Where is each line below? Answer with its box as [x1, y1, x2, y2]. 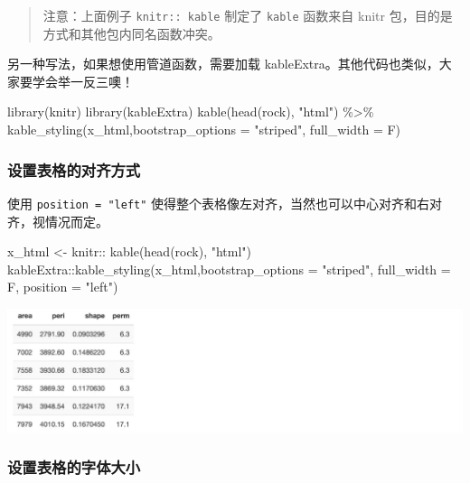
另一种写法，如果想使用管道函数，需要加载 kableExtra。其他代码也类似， [7, 54, 439, 73]
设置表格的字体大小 [7, 456, 141, 478]
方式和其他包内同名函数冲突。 [42, 23, 221, 42]
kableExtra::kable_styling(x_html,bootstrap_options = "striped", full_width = [7, 259, 451, 278]
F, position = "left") [7, 277, 118, 296]
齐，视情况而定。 [7, 211, 108, 230]
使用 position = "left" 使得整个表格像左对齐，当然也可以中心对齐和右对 [7, 193, 443, 212]
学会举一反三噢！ [32, 71, 134, 90]
